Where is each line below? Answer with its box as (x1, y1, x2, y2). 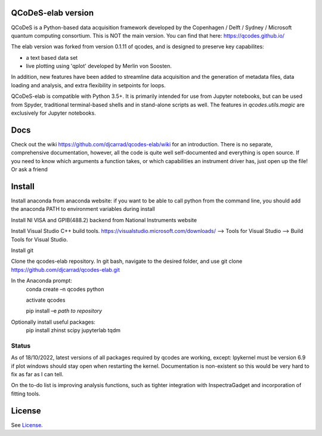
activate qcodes (26, 296, 66, 303)
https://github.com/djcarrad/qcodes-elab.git (11, 266, 120, 273)
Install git (11, 247, 34, 254)
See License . (11, 421, 43, 428)
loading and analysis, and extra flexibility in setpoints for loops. (11, 81, 166, 89)
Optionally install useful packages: (11, 318, 95, 326)
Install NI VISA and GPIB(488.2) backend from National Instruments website (11, 216, 197, 223)
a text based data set (26, 54, 78, 61)
